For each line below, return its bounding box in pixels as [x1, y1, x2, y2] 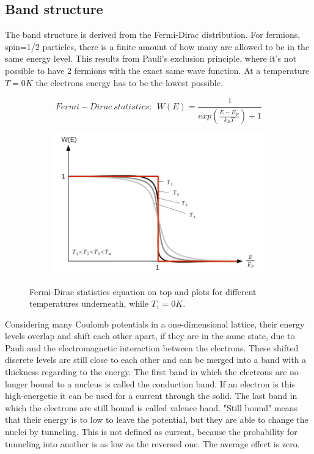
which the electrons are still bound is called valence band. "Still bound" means [5, 401, 298, 414]
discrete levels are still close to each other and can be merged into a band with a [5, 353, 307, 366]
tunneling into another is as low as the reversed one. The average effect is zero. [5, 437, 300, 450]
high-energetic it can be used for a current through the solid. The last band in [5, 389, 298, 402]
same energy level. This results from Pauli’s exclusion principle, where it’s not [5, 52, 296, 65]
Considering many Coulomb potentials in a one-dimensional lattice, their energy [5, 317, 305, 330]
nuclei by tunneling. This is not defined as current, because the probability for [5, 425, 298, 438]
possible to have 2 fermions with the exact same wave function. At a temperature [5, 64, 310, 76]
